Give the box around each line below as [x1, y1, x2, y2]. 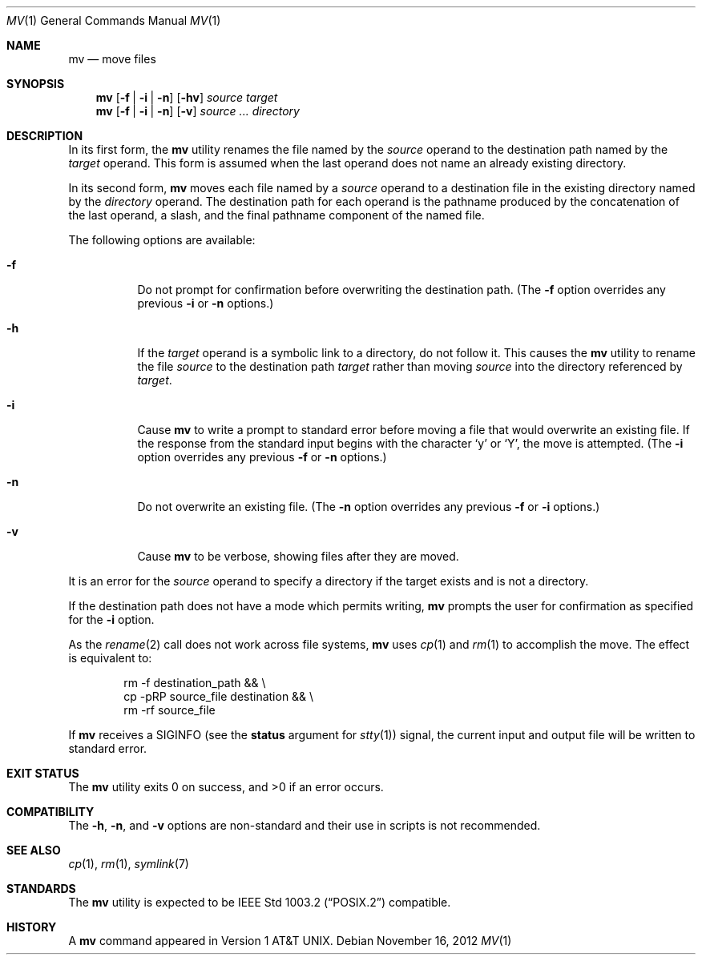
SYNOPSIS [6, 77, 65, 90]
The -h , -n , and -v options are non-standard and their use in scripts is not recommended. [68, 818, 541, 832]
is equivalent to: [68, 651, 152, 665]
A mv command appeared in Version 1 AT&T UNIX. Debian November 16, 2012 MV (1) [68, 934, 512, 947]
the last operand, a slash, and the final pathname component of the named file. [68, 208, 485, 222]
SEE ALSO [6, 843, 61, 857]
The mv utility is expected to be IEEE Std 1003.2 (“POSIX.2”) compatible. [68, 895, 451, 909]
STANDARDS [6, 882, 76, 895]
